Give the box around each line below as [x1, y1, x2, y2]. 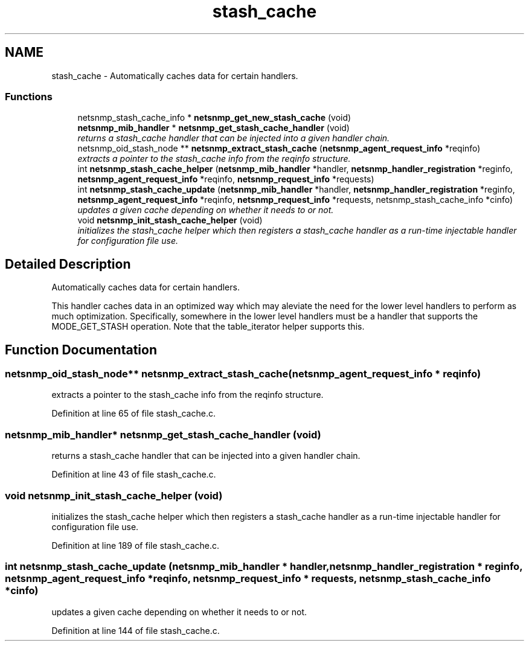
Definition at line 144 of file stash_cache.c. [51, 625, 220, 636]
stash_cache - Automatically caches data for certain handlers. [51, 70, 298, 81]
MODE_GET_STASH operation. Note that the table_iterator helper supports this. [51, 321, 365, 332]
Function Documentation [5, 342, 157, 357]
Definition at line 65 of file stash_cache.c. [51, 408, 216, 419]
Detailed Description [5, 256, 131, 272]
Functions [5, 90, 53, 103]
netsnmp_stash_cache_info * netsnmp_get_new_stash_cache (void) [77, 112, 351, 123]
